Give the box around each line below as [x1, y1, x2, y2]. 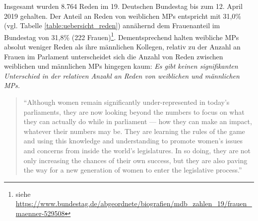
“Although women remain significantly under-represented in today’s [23, 97, 230, 107]
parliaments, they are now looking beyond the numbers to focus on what [23, 106, 245, 117]
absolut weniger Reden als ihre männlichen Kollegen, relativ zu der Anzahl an [4, 42, 241, 52]
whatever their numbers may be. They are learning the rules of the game [23, 126, 245, 136]
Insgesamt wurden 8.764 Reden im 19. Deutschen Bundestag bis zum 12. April [4, 1, 243, 11]
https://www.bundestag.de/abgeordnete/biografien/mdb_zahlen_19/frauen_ [15, 198, 252, 209]
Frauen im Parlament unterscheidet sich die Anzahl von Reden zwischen [4, 51, 223, 61]
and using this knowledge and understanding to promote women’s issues [23, 135, 243, 146]
